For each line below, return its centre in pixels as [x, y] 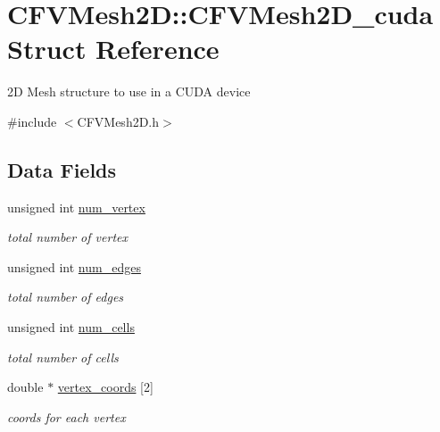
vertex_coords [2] [105, 387]
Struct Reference [113, 49]
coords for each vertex [66, 416]
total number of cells [63, 357]
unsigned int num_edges [74, 266]
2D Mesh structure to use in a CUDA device [129, 91]
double [25, 387]
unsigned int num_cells [71, 327]
